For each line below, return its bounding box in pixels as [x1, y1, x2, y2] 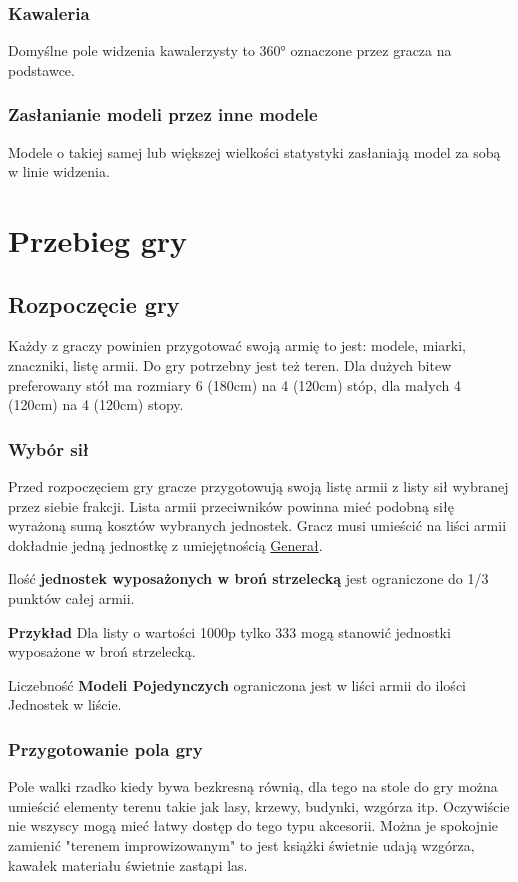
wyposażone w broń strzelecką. [8, 641, 196, 662]
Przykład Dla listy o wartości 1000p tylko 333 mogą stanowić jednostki [8, 621, 451, 642]
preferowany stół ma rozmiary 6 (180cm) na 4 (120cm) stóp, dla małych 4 [8, 374, 461, 395]
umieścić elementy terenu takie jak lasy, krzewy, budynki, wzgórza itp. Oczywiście [8, 795, 510, 816]
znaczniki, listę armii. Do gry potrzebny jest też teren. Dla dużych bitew [8, 354, 452, 375]
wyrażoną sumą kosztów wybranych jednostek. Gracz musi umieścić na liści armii [8, 515, 507, 536]
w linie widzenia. [8, 161, 110, 182]
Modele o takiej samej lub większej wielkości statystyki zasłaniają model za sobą [8, 141, 501, 162]
